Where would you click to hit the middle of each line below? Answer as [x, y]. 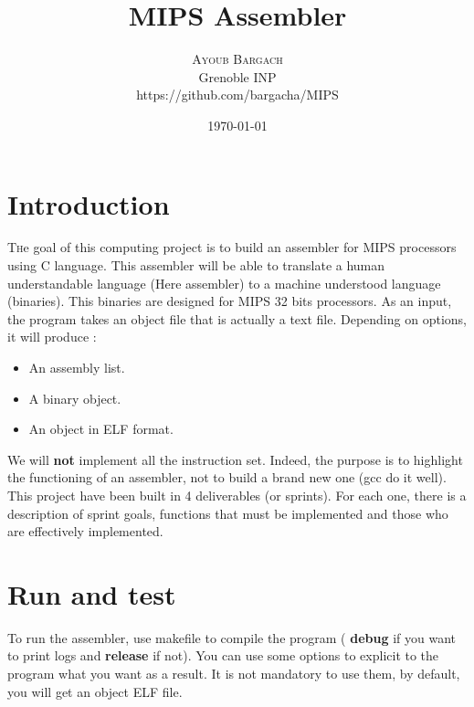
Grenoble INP [237, 76]
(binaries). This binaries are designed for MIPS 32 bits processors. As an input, [230, 301]
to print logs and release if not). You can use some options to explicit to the [223, 655]
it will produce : [52, 337]
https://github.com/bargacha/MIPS [237, 95]
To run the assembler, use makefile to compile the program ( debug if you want [232, 637]
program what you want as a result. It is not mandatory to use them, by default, [234, 674]
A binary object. [75, 398]
